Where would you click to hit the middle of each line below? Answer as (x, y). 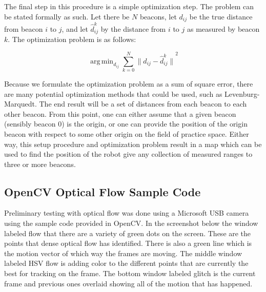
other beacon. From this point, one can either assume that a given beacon (120, 113)
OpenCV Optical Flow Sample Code (103, 191)
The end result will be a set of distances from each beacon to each (143, 104)
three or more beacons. (40, 164)
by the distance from (133, 28)
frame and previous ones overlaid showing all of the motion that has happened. (128, 283)
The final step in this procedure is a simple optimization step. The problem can (129, 6)
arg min (102, 61)
